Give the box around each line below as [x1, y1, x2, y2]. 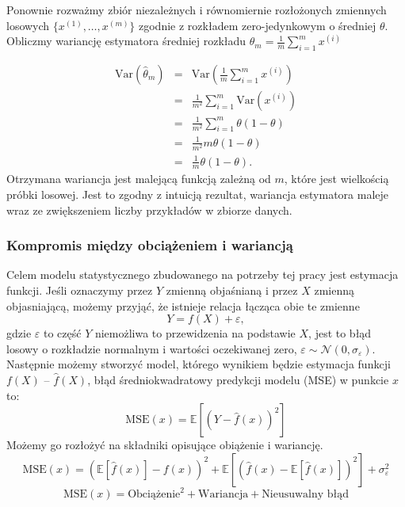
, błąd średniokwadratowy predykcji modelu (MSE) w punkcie [87, 372, 389, 388]
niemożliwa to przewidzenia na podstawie [94, 325, 296, 341]
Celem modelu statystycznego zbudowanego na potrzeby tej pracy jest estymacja [6, 266, 399, 283]
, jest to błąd [308, 325, 372, 341]
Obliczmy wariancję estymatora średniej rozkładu [6, 32, 246, 49]
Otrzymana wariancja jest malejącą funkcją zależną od [6, 170, 271, 187]
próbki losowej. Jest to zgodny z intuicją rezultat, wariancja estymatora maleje [6, 186, 389, 203]
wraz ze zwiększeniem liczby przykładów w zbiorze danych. [6, 201, 292, 218]
